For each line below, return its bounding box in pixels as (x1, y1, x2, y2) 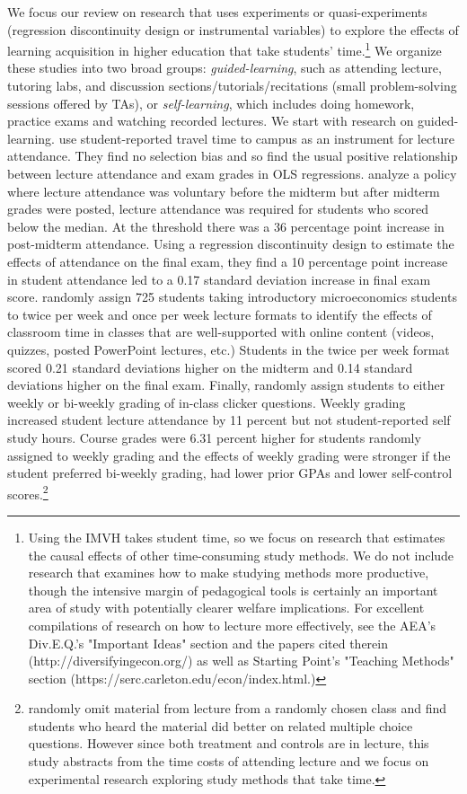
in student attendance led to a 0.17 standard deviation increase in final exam (7, 269, 431, 288)
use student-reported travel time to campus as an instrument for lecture (58, 128, 455, 147)
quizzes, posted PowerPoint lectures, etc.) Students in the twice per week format (7, 340, 450, 358)
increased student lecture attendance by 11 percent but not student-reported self (7, 410, 451, 429)
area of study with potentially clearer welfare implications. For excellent (28, 598, 425, 617)
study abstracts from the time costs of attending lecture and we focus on (28, 752, 429, 771)
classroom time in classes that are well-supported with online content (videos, (7, 322, 435, 341)
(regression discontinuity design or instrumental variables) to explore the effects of (7, 20, 459, 39)
